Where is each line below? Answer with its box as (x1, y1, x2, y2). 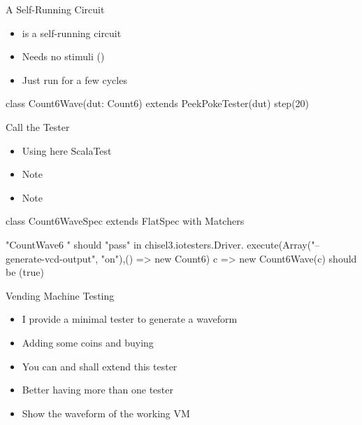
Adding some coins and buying (22, 335, 154, 349)
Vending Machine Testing (6, 288, 115, 302)
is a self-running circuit (22, 25, 122, 40)
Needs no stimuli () (22, 49, 105, 64)
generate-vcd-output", (6, 251, 99, 265)
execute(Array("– (247, 237, 320, 251)
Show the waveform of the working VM (22, 405, 190, 420)
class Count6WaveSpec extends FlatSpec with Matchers (6, 214, 245, 228)
